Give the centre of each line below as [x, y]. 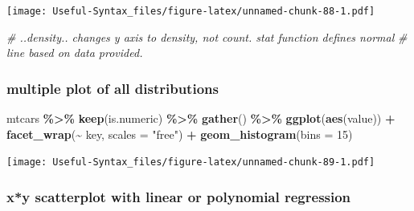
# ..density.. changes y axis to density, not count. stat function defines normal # [207, 37]
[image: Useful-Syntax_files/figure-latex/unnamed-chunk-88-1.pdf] [191, 11]
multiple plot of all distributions [113, 88]
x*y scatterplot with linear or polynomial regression [179, 196]
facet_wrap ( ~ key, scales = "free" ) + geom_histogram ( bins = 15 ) [180, 134]
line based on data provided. [75, 53]
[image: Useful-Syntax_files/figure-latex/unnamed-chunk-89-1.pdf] [191, 162]
